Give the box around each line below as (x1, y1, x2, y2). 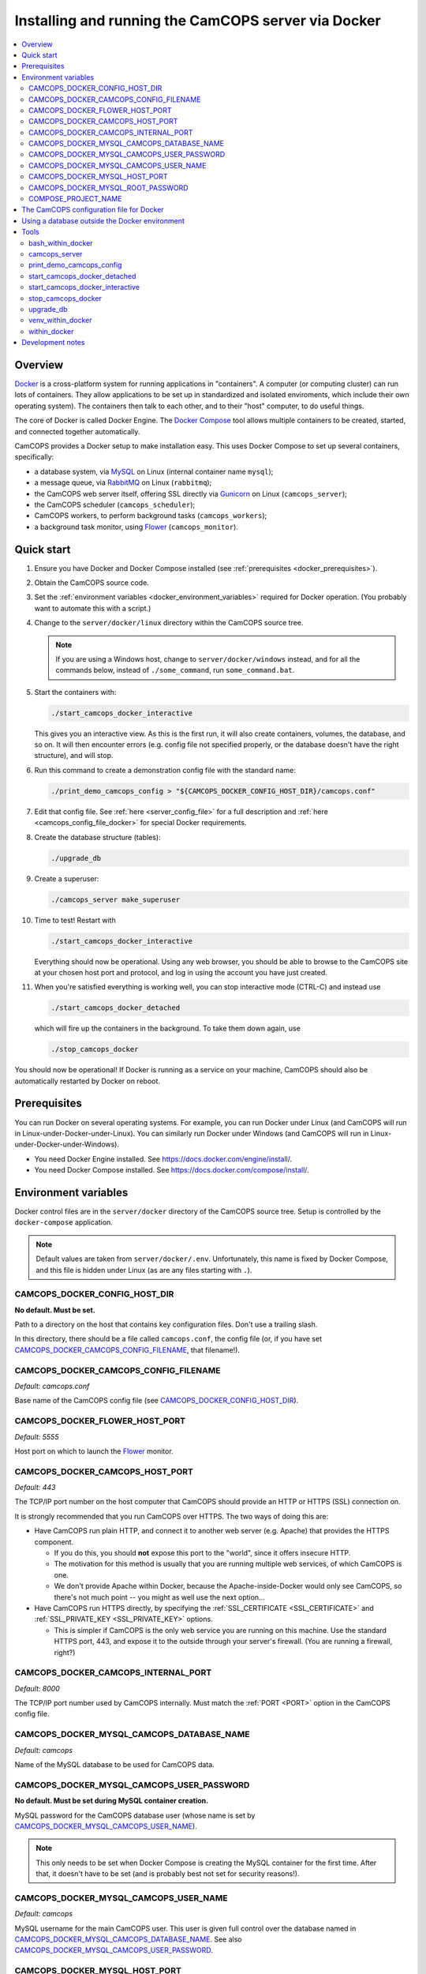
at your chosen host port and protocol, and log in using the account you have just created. (34, 967, 327, 977)
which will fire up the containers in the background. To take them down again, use (34, 1023, 301, 1034)
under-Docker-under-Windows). (14, 1139, 120, 1149)
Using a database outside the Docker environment (21, 216, 185, 225)
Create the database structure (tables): (34, 832, 161, 842)
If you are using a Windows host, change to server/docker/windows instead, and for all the (55, 654, 361, 663)
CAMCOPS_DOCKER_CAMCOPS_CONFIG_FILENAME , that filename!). (14, 1345, 241, 1354)
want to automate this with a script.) (34, 603, 151, 613)
